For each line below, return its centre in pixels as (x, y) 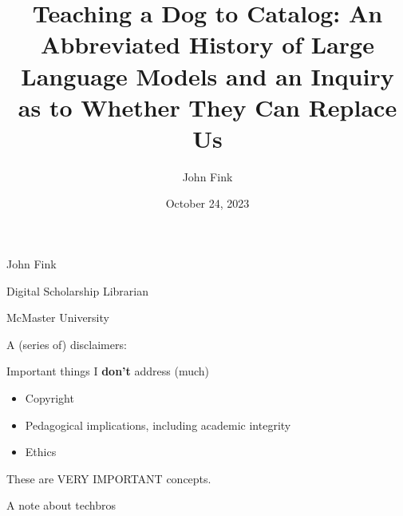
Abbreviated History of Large (207, 44)
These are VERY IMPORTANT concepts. (109, 478)
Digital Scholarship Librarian (77, 290)
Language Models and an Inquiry (207, 75)
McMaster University (58, 318)
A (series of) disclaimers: (67, 344)
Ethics (41, 452)
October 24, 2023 (207, 203)
